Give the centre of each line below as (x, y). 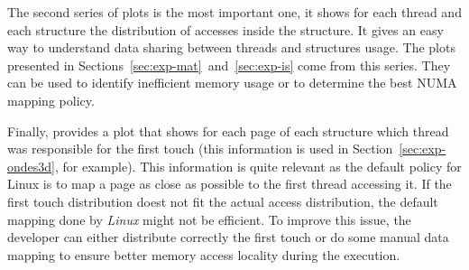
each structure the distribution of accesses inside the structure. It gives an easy (225, 29)
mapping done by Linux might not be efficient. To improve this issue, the (209, 219)
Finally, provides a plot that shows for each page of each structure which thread (228, 130)
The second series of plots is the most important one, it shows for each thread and (234, 12)
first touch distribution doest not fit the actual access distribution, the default (223, 201)
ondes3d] (31, 166)
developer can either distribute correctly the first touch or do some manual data (228, 237)
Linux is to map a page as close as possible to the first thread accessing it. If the (230, 184)
